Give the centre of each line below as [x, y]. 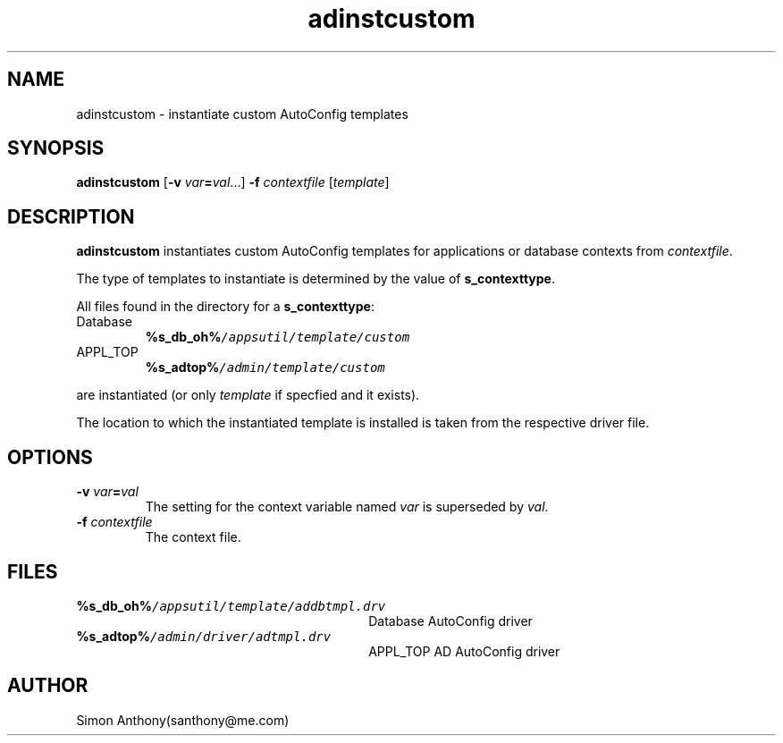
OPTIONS [50, 457]
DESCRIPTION [71, 216]
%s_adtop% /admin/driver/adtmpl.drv [204, 636]
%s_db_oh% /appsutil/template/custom [278, 337]
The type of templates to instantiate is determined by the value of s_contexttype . [316, 279]
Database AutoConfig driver [450, 621]
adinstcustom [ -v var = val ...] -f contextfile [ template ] [233, 182]
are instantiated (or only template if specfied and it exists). [248, 395]
